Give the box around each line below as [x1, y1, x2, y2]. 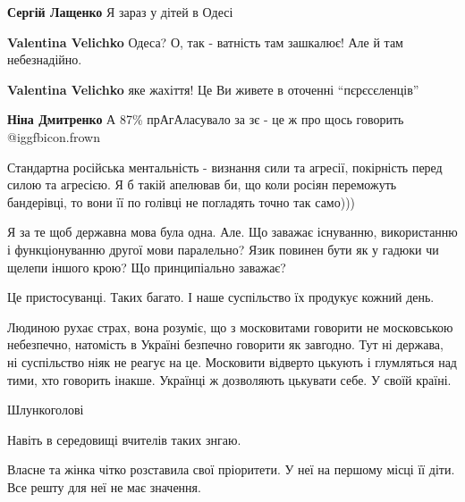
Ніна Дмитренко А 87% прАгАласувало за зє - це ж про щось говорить [7, 110, 404, 129]
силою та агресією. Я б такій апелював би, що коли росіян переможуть [7, 175, 397, 194]
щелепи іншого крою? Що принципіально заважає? [7, 257, 286, 276]
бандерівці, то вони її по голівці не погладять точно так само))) [7, 192, 356, 211]
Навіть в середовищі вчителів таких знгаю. [7, 430, 241, 448]
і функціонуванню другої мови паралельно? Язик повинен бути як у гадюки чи [7, 239, 439, 258]
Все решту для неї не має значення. [7, 477, 201, 496]
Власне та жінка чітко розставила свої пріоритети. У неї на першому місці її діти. [7, 460, 455, 479]
